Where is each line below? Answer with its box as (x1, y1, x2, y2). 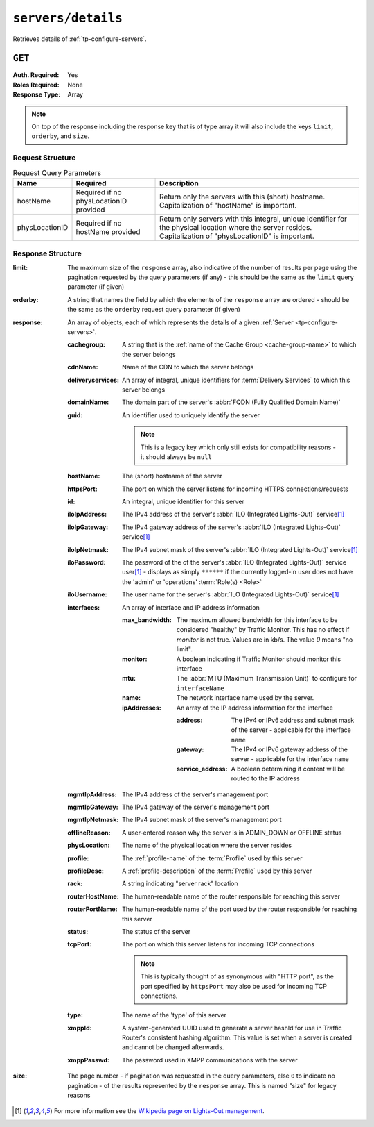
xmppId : (67, 1024, 92, 1032)
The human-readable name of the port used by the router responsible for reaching (122, 905, 357, 913)
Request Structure (12, 153, 76, 162)
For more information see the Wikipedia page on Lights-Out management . (53, 1107, 265, 1115)
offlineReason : (67, 828, 111, 837)
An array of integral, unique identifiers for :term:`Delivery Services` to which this (122, 376, 350, 384)
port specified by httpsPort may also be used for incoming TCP (141, 982, 328, 990)
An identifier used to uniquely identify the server (122, 410, 260, 419)
